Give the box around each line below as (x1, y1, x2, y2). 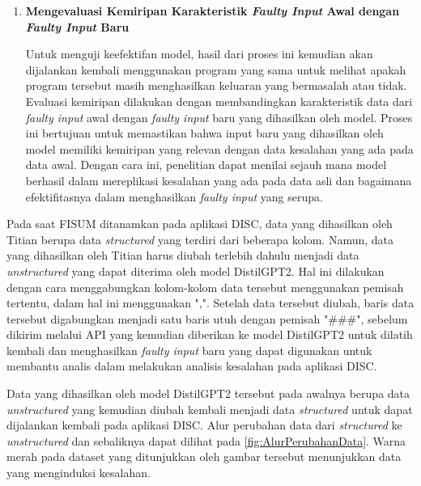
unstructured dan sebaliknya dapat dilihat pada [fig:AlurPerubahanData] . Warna (6, 432, 406, 449)
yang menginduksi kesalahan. (6, 464, 151, 481)
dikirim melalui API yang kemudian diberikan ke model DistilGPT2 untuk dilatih (6, 326, 413, 343)
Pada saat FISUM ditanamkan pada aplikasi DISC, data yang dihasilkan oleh (6, 215, 393, 232)
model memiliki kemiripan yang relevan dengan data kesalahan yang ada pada (25, 140, 414, 157)
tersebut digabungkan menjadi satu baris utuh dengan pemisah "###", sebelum (6, 310, 408, 327)
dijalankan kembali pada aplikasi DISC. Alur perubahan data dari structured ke (6, 416, 402, 433)
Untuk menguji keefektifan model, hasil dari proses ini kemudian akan (25, 45, 373, 62)
